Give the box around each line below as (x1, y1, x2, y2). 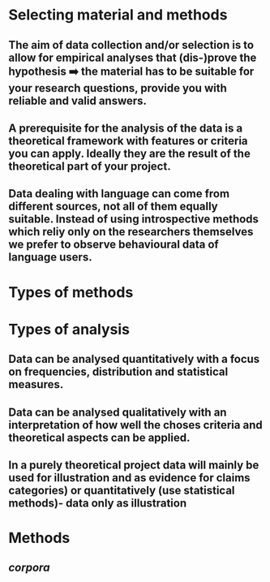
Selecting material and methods (8, 6, 228, 24)
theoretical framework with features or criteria (8, 134, 249, 148)
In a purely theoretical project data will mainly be (8, 458, 259, 472)
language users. (8, 250, 92, 265)
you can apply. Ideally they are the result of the (8, 146, 251, 160)
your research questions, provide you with (8, 81, 227, 95)
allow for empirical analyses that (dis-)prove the (8, 50, 257, 64)
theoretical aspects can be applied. (8, 430, 191, 444)
